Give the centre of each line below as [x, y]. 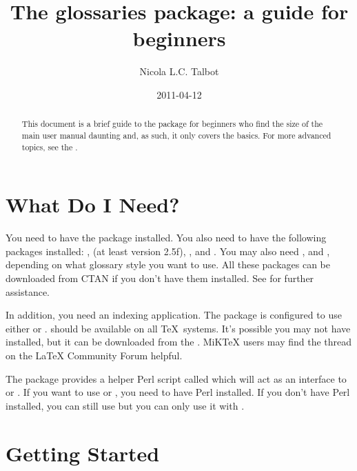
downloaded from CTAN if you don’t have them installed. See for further [160, 278]
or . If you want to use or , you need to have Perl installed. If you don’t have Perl [178, 392]
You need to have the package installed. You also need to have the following [166, 238]
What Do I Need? [93, 204]
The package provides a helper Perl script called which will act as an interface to [176, 378]
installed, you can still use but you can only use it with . [125, 405]
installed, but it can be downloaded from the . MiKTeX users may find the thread [179, 342]
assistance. [28, 291]
